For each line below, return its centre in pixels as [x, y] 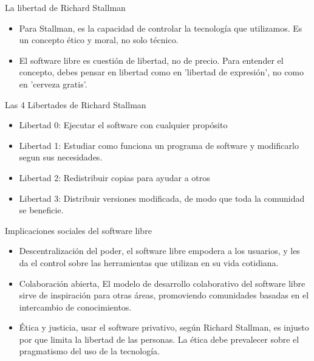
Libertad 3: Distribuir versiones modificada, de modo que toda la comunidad [162, 198]
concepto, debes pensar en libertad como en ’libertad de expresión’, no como [162, 72]
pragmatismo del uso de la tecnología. [89, 351]
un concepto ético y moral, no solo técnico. [99, 40]
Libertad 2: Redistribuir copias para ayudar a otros [114, 177]
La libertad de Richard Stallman [65, 7]
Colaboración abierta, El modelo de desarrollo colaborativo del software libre [162, 283]
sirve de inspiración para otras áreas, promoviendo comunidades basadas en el [164, 295]
